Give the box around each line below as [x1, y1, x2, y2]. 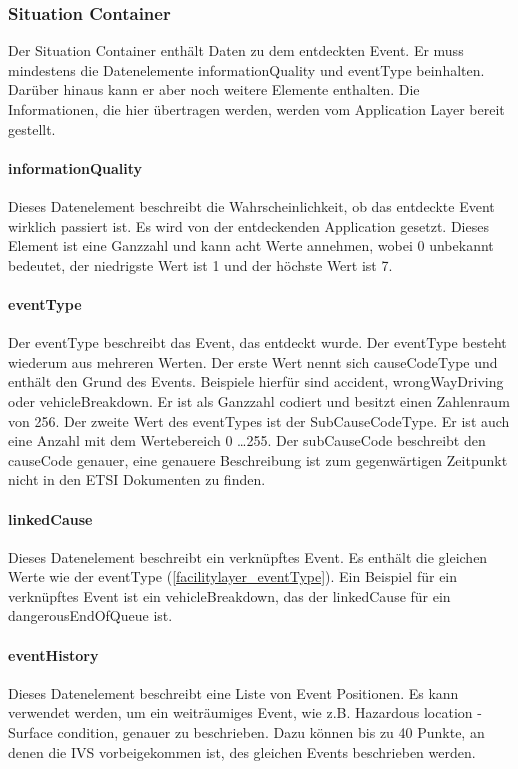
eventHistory [8, 644, 99, 665]
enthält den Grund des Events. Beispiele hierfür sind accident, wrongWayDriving [8, 371, 504, 392]
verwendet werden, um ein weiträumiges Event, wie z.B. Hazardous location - [8, 702, 482, 723]
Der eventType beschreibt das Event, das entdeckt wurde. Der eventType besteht [8, 332, 507, 353]
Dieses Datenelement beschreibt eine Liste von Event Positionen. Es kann [8, 682, 459, 703]
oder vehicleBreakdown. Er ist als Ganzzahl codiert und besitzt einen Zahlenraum [8, 390, 510, 411]
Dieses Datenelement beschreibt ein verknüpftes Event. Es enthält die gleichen [8, 546, 488, 567]
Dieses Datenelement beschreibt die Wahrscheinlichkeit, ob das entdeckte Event [8, 195, 495, 216]
